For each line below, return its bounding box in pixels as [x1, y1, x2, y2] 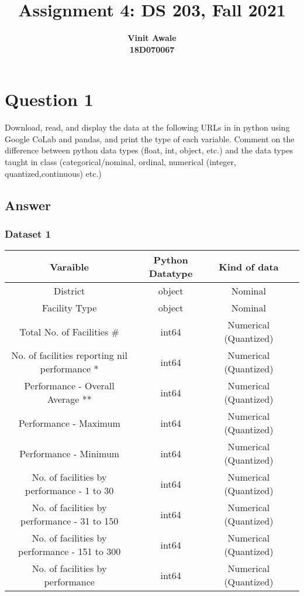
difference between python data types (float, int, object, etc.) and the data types [5, 144, 293, 156]
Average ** [47, 392, 92, 406]
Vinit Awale [127, 32, 177, 44]
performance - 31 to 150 [20, 514, 119, 528]
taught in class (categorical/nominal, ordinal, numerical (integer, [5, 156, 236, 168]
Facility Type [42, 301, 97, 315]
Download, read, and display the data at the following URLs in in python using [5, 121, 290, 133]
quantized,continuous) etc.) [5, 167, 102, 179]
